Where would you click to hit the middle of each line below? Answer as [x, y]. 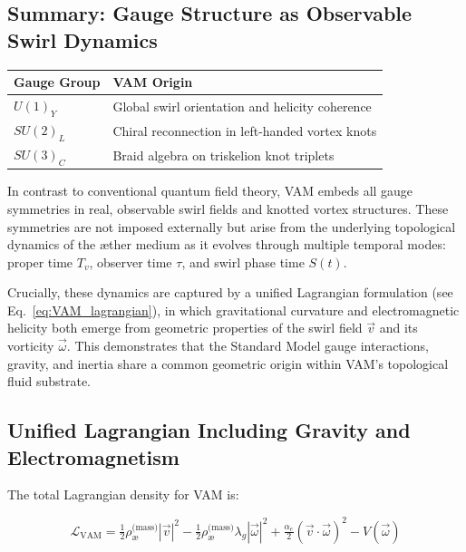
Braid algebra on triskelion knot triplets [223, 155]
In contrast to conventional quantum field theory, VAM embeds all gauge [210, 191]
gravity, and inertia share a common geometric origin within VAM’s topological [228, 363]
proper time [40, 261]
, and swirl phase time [243, 261]
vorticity [31, 346]
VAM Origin [153, 82]
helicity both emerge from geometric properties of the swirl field [185, 328]
